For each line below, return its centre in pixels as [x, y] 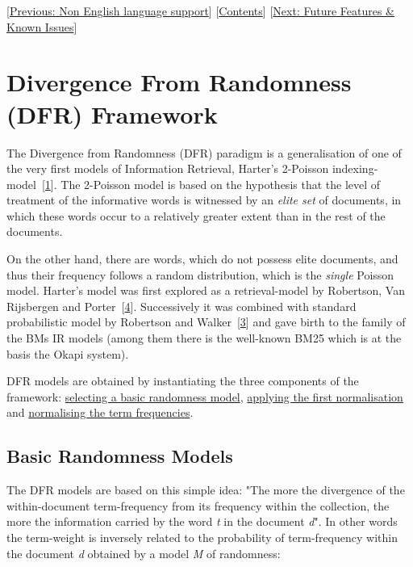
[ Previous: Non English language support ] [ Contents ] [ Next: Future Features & [200, 10]
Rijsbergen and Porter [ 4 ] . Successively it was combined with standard [181, 306]
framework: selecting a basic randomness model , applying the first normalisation [205, 396]
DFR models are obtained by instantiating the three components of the [183, 381]
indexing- [355, 168]
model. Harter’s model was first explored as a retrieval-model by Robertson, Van [206, 290]
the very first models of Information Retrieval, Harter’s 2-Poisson [168, 168]
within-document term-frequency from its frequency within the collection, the [198, 505]
